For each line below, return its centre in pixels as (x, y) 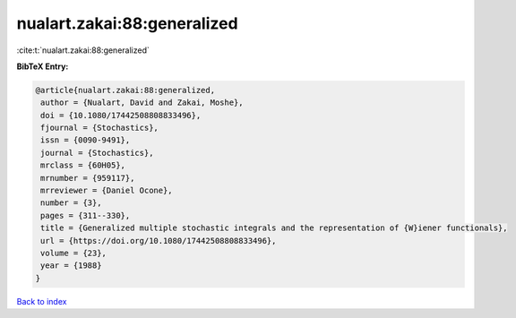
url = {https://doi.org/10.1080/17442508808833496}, (159, 241)
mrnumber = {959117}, (88, 178)
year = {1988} (71, 266)
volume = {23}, (74, 253)
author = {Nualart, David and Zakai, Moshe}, (142, 103)
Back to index (42, 301)
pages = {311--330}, (86, 215)
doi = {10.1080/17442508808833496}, (121, 115)
